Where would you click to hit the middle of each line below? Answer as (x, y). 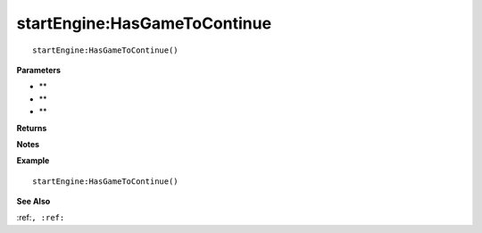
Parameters (39, 70)
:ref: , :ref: (41, 218)
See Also (33, 202)
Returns (32, 128)
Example (33, 161)
